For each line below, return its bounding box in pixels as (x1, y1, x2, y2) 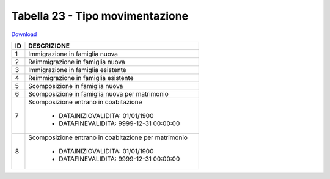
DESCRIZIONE (28, 42, 70, 50)
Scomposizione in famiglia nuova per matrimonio (28, 89, 169, 98)
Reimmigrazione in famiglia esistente (28, 73, 134, 82)
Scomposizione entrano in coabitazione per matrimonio (28, 133, 188, 142)
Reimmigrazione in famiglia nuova (28, 57, 125, 66)
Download (11, 31, 37, 38)
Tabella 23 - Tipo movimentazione (11, 9, 189, 23)
